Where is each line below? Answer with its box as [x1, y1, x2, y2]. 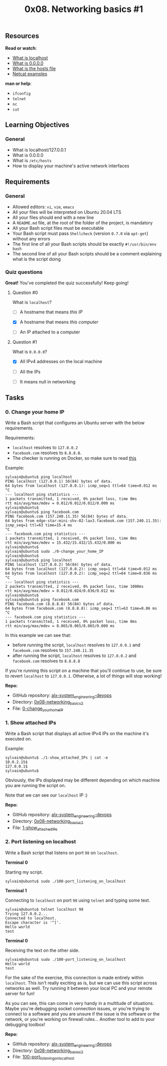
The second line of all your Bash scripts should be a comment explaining [12, 250, 162, 256]
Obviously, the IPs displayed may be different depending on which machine [5, 777, 160, 783]
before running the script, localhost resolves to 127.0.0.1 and [12, 642, 141, 648]
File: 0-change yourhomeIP [12, 705, 63, 713]
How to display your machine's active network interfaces [12, 163, 130, 169]
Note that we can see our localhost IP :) [5, 792, 88, 798]
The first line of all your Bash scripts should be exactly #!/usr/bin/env [12, 241, 157, 247]
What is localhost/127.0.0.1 [12, 147, 66, 153]
